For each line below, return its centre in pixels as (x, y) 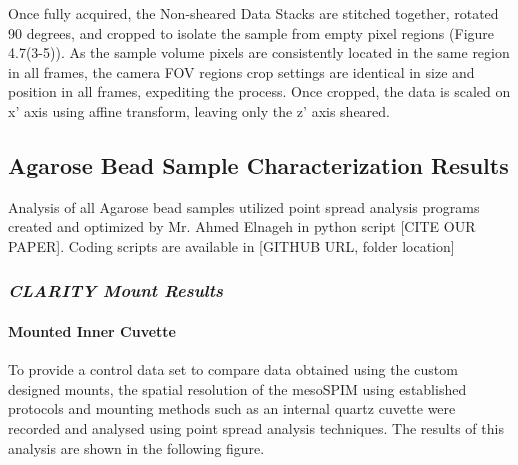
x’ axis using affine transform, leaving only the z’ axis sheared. (199, 110)
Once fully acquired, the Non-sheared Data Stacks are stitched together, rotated (253, 13)
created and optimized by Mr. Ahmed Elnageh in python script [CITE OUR (242, 226)
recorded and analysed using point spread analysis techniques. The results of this (256, 427)
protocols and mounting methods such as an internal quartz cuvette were (232, 408)
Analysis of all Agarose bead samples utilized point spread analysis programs (244, 206)
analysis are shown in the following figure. (136, 447)
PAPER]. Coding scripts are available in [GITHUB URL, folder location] (231, 245)
